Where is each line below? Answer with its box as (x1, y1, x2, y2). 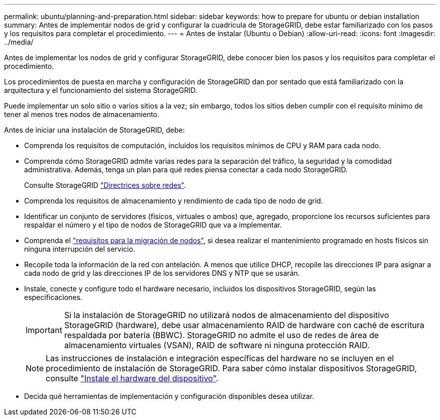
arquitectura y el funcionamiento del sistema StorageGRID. (4, 86, 197, 94)
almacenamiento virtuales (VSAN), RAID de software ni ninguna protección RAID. (64, 340, 370, 350)
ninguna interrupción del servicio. (24, 245, 135, 253)
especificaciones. (24, 293, 82, 301)
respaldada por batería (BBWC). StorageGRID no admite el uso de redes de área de (64, 330, 379, 340)
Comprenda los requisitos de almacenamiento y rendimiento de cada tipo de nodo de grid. (24, 196, 323, 205)
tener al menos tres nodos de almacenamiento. (4, 110, 160, 119)
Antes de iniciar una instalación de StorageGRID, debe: (4, 126, 185, 134)
